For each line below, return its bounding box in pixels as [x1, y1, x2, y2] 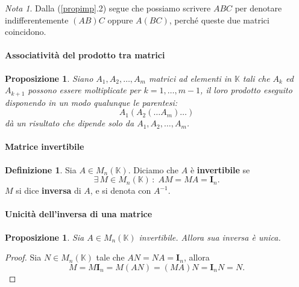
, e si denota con [90, 184, 151, 197]
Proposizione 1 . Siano [5, 72, 93, 84]
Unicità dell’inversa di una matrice [5, 208, 153, 220]
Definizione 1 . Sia [5, 163, 77, 176]
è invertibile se [190, 163, 250, 176]
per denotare [234, 2, 282, 14]
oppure [107, 13, 133, 26]
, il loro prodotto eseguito [200, 84, 292, 96]
